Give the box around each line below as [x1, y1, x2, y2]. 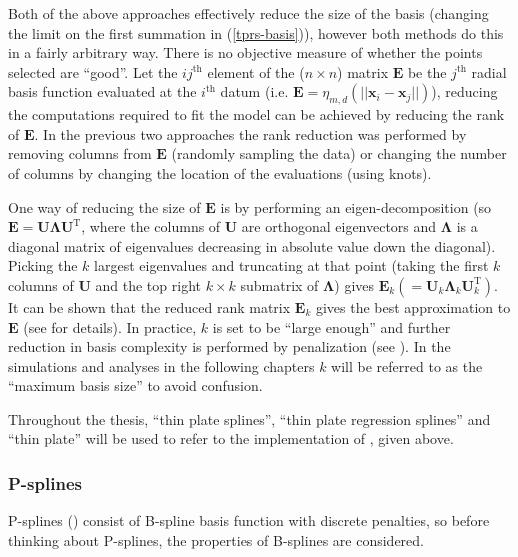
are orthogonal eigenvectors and [241, 216, 437, 237]
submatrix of [240, 274, 319, 295]
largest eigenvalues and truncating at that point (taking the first [94, 255, 489, 276]
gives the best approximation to [315, 296, 511, 317]
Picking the [8, 255, 78, 276]
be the [407, 61, 447, 82]
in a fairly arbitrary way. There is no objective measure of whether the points [8, 42, 483, 63]
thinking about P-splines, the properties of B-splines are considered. [8, 529, 424, 550]
